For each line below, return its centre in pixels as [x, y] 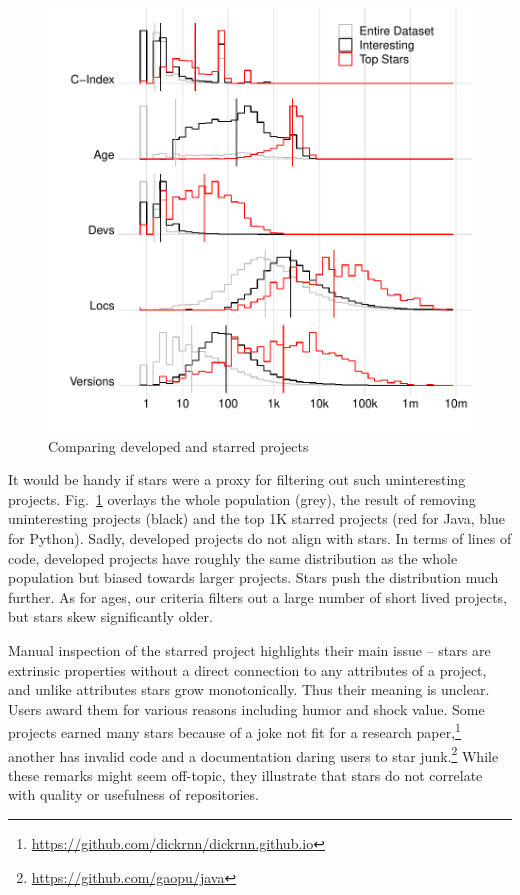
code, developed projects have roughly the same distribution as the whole [233, 557]
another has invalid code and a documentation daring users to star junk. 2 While [253, 754]
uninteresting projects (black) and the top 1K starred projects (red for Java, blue [257, 518]
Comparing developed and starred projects [178, 445]
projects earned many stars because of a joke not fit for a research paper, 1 [234, 730]
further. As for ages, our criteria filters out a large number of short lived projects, [257, 596]
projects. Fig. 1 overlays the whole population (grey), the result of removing [242, 498]
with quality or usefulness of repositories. [133, 794]
